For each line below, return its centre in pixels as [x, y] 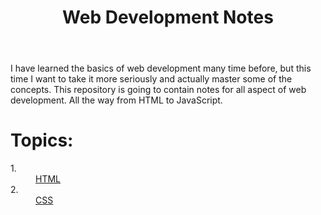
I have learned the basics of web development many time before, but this [161, 68]
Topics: [42, 140]
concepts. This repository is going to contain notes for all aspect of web [158, 90]
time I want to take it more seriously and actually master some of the [151, 79]
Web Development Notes [168, 17]
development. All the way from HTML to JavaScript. [116, 100]
